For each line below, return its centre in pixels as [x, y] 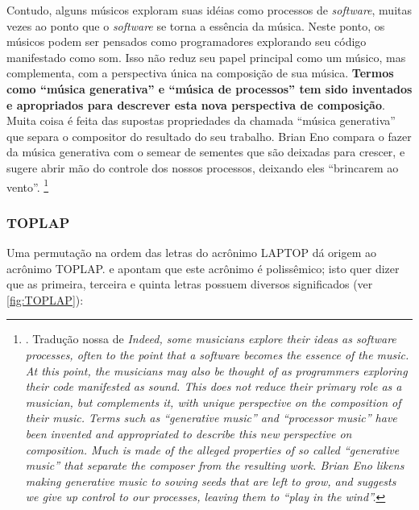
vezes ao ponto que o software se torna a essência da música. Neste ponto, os [196, 25]
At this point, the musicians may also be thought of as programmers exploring [216, 370]
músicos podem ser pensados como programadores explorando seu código [187, 41]
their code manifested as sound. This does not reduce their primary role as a [214, 386]
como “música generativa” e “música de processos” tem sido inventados [209, 88]
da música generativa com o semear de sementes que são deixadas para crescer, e [206, 152]
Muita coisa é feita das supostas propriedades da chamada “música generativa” [201, 120]
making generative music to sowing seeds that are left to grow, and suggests [211, 481]
